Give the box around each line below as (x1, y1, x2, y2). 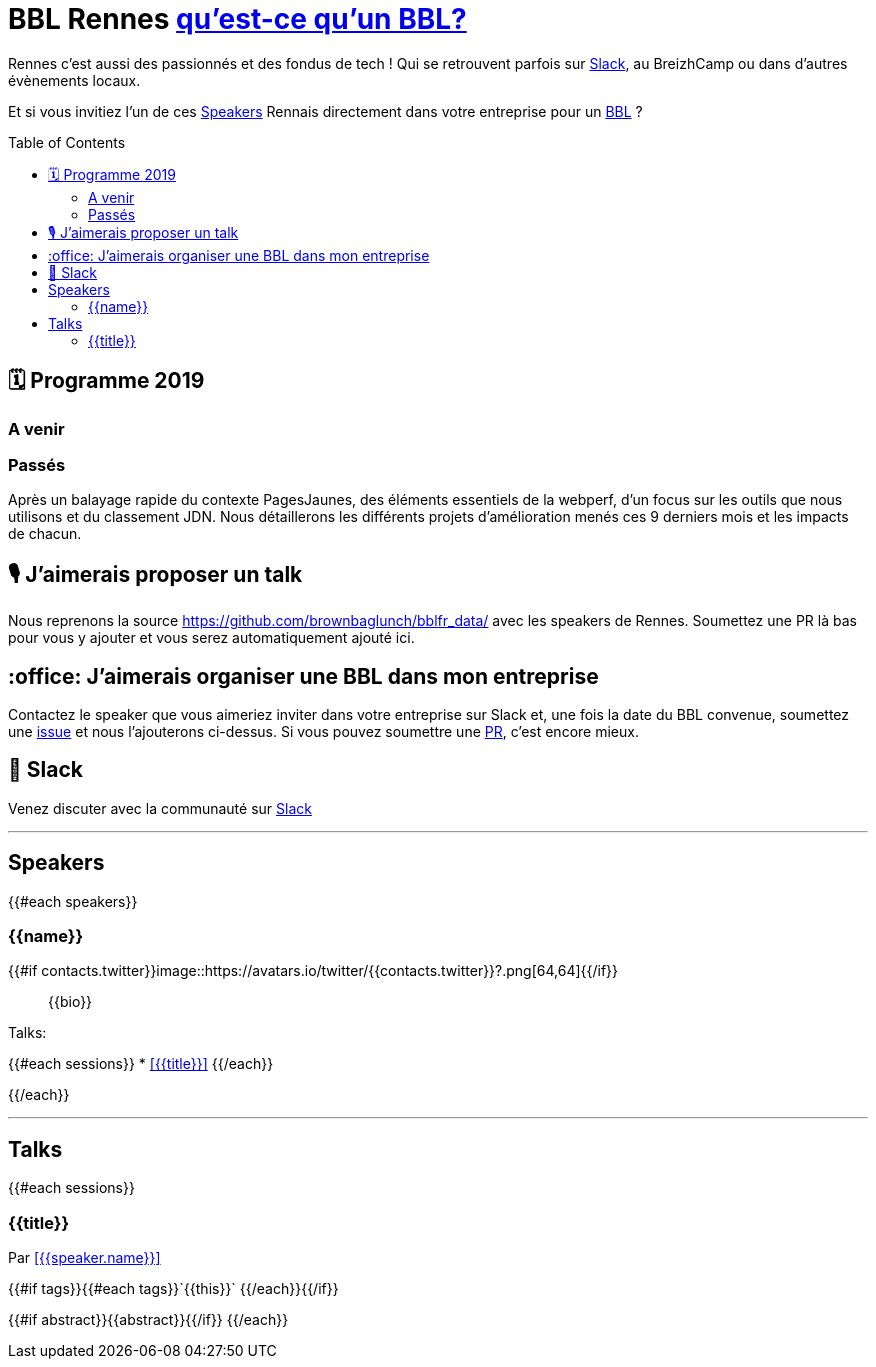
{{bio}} (48, 993, 93, 1011)
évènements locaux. (8, 71, 141, 89)
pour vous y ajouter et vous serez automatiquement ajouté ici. (8, 629, 415, 647)
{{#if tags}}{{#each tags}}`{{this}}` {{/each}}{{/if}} (8, 1280, 339, 1298)
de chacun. (8, 525, 82, 543)
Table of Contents (8, 133, 126, 151)
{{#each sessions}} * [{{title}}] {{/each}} (8, 1055, 274, 1073)
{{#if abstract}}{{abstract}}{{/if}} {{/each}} (8, 1311, 289, 1329)
